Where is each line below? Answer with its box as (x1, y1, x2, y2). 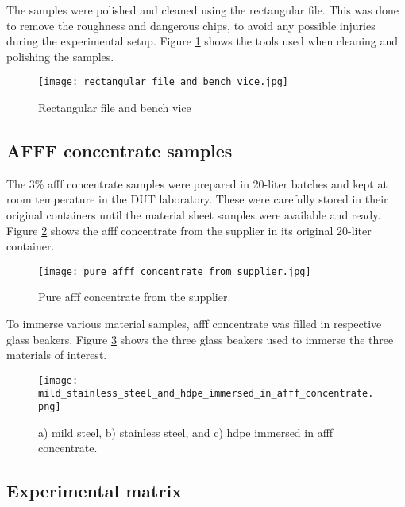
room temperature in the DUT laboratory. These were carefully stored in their (6, 191, 388, 207)
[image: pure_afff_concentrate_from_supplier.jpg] (38, 265, 311, 277)
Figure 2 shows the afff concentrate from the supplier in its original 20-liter (6, 222, 372, 238)
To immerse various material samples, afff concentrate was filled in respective (6, 315, 382, 332)
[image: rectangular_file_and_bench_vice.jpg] (38, 76, 288, 88)
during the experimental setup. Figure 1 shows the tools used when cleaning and (6, 33, 399, 49)
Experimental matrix (6, 478, 182, 503)
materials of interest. (6, 346, 107, 363)
